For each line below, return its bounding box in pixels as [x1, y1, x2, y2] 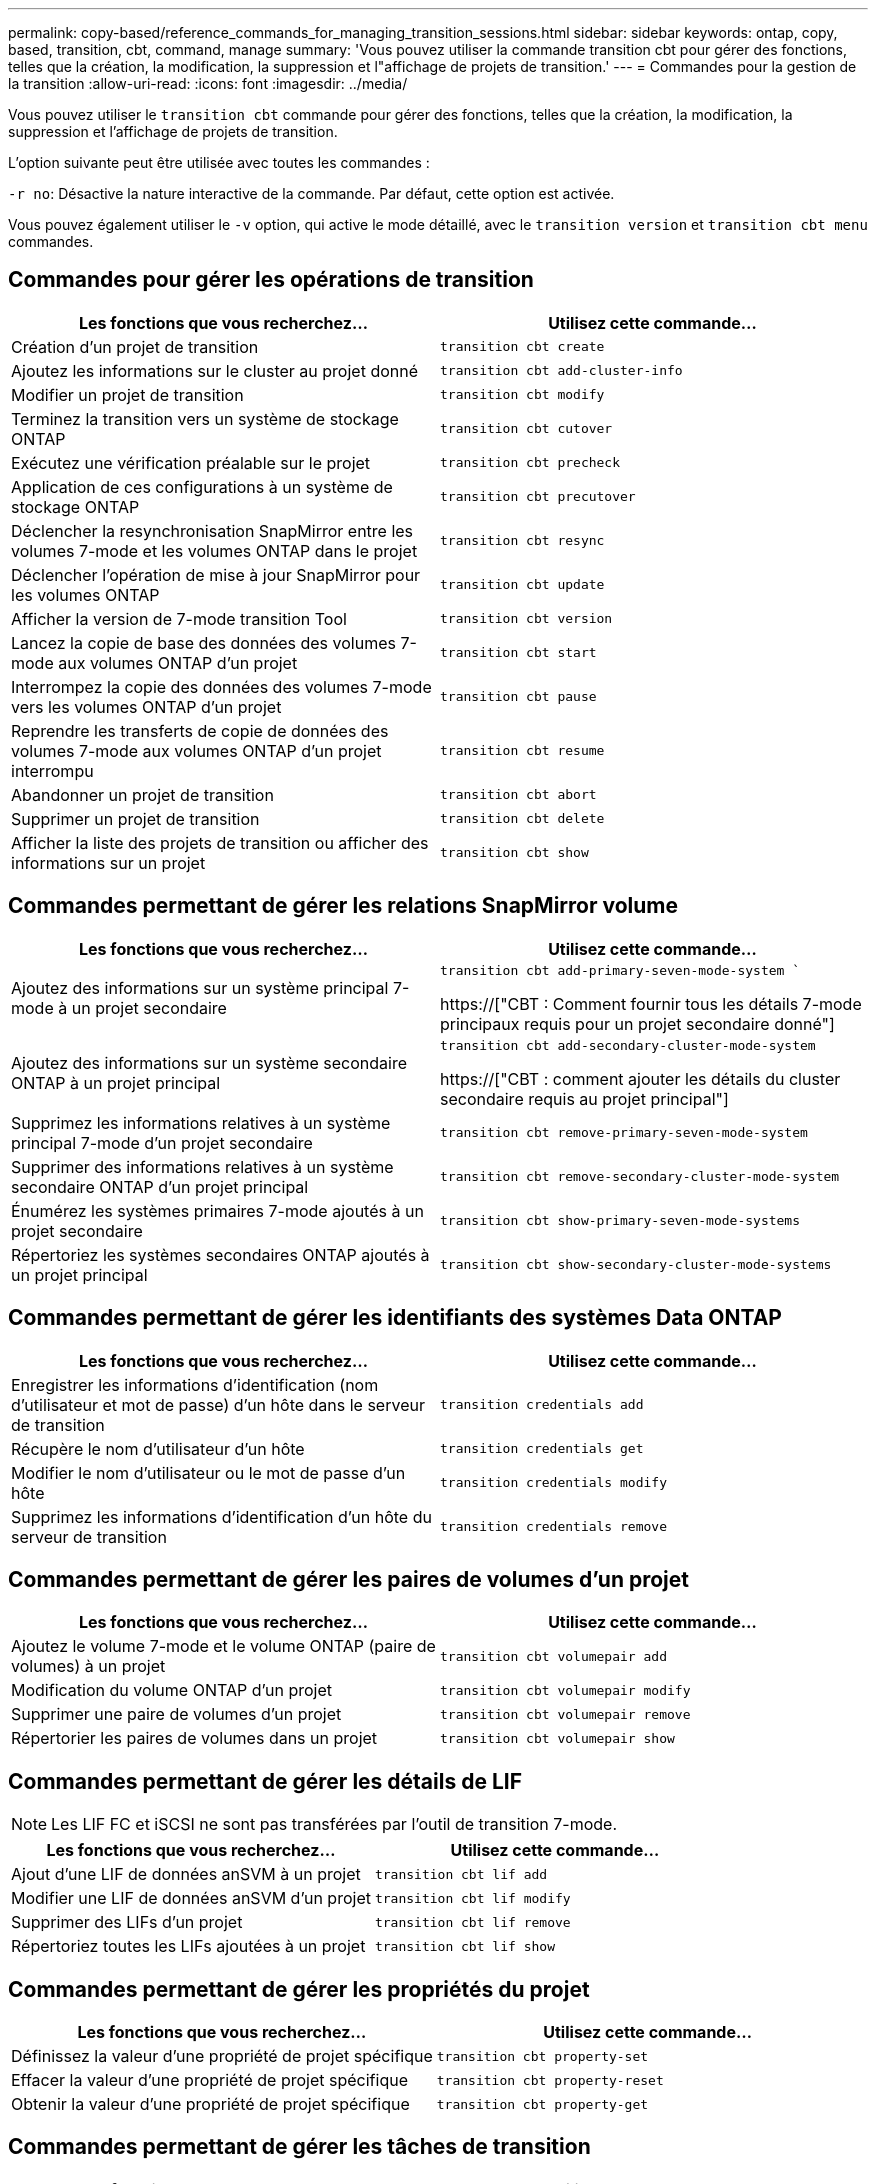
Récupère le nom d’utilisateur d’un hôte [11, 1438, 305, 1459]
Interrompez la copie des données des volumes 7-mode [11, 676, 432, 697]
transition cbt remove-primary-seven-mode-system [440, 1125, 808, 1141]
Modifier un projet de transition [11, 384, 244, 405]
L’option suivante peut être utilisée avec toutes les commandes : [8, 154, 430, 171]
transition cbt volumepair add [440, 1648, 667, 1664]
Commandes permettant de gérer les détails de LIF [8, 1768, 522, 1794]
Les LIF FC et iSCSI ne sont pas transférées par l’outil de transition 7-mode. [51, 1814, 618, 1835]
